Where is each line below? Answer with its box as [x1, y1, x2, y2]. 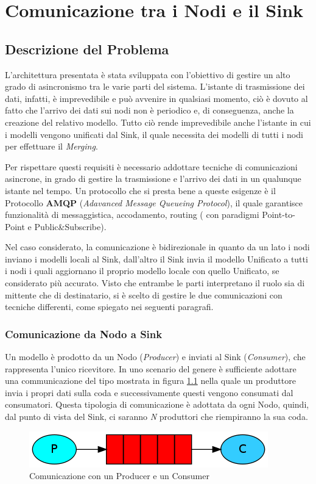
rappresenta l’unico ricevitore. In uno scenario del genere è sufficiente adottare [5, 362, 297, 375]
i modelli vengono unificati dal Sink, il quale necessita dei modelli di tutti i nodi [5, 128, 303, 140]
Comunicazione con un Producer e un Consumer [29, 469, 209, 482]
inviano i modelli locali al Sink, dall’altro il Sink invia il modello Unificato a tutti [5, 252, 308, 265]
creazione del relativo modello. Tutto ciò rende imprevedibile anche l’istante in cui [5, 115, 311, 128]
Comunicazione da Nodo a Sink [5, 326, 163, 341]
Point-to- [262, 208, 295, 221]
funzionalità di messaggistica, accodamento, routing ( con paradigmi [5, 208, 259, 221]
